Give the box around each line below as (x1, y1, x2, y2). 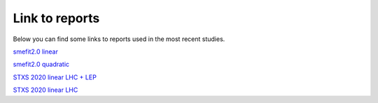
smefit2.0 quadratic (13, 60, 70, 69)
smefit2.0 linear (13, 47, 59, 56)
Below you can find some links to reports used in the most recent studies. (13, 35, 225, 43)
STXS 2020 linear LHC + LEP (13, 73, 97, 81)
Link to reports (13, 10, 100, 26)
